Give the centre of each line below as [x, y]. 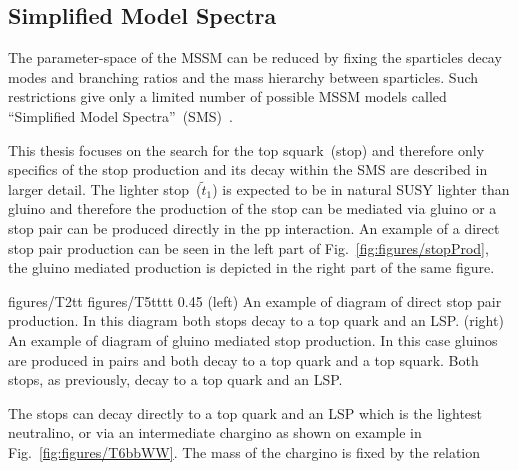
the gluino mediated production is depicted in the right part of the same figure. [251, 267]
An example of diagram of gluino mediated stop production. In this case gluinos [253, 339]
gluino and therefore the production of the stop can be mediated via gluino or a [252, 208]
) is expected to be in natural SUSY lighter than [361, 188]
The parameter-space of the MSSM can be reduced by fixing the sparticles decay [255, 57]
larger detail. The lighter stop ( [105, 188]
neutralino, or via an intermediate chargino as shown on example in [215, 432]
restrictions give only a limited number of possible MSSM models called [227, 96]
